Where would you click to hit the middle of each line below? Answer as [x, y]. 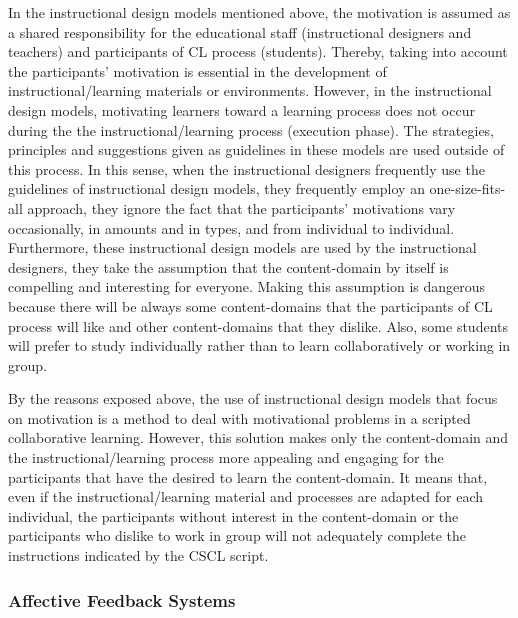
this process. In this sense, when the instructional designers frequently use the [246, 168]
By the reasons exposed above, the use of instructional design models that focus [253, 398]
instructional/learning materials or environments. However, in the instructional [250, 90]
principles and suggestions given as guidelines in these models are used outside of [256, 149]
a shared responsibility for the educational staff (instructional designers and [240, 31]
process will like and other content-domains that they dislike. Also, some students [258, 325]
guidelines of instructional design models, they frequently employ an [216, 188]
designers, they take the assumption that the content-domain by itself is [228, 266]
